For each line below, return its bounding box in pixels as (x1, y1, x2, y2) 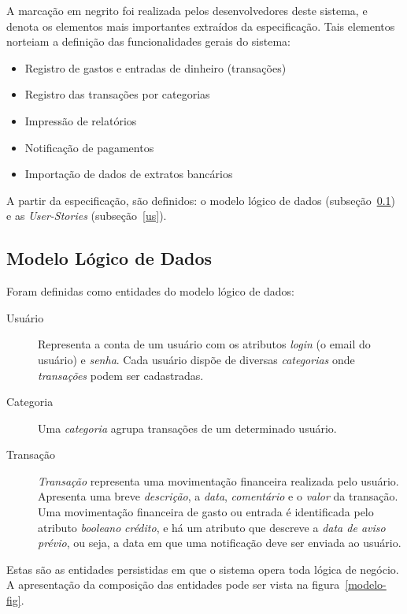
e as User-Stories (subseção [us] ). (6, 207, 167, 224)
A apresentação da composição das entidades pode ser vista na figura (6, 576, 340, 593)
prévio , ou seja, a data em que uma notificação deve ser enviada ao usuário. (38, 534, 401, 551)
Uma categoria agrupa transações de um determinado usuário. (38, 419, 337, 436)
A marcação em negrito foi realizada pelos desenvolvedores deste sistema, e (6, 2, 368, 18)
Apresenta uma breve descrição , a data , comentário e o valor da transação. (38, 488, 398, 504)
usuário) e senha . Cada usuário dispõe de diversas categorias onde (38, 351, 355, 367)
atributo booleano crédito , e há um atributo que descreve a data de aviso (38, 519, 386, 535)
